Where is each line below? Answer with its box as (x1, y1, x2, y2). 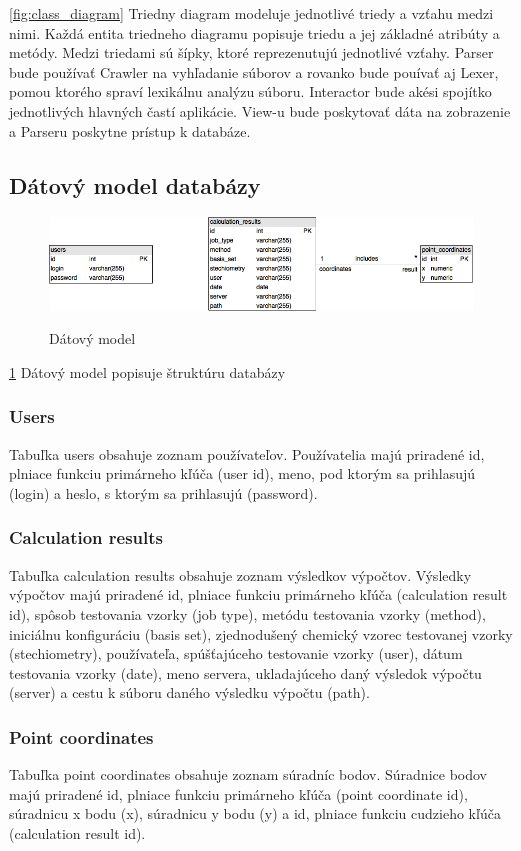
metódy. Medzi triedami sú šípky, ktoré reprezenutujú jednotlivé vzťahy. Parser (9, 42, 494, 63)
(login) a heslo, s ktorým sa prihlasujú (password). (9, 482, 318, 503)
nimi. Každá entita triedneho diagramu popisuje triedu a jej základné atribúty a (9, 22, 500, 43)
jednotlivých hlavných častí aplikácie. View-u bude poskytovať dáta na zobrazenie (9, 100, 511, 121)
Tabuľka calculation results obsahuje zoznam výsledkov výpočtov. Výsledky (9, 564, 472, 585)
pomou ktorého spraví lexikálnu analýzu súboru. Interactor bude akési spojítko (9, 81, 492, 102)
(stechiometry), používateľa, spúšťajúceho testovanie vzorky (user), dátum (9, 643, 463, 664)
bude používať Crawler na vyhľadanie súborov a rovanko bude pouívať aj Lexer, (9, 61, 499, 82)
